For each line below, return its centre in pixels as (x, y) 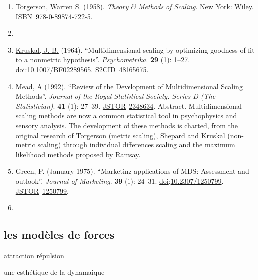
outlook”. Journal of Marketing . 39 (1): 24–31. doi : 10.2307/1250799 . (120, 181)
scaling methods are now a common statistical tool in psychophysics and (126, 115)
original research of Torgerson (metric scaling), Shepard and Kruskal (120, 135)
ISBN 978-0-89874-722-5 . (54, 16)
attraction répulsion (34, 255)
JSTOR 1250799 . (42, 191)
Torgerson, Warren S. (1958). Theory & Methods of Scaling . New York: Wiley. (134, 6)
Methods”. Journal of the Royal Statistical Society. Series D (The (116, 96)
